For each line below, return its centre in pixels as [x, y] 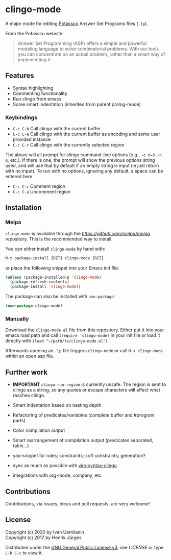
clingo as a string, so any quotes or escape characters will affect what [86, 390]
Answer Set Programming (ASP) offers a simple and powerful [82, 43]
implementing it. [35, 59]
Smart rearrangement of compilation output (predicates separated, [83, 441]
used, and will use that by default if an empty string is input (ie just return [82, 166]
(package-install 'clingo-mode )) [45, 287]
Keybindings [21, 117]
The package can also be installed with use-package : [60, 297]
